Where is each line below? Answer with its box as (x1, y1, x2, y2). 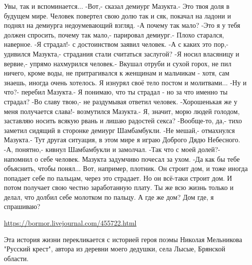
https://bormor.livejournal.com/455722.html (4, 218, 137, 228)
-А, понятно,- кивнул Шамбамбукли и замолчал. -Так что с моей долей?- (4, 144, 220, 154)
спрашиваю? (4, 201, 40, 211)
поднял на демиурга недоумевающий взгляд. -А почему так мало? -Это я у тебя (4, 20, 240, 30)
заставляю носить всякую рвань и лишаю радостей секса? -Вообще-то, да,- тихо (4, 115, 242, 126)
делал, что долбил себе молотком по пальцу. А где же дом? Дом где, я (4, 191, 214, 202)
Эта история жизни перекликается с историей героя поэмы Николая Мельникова (4, 234, 242, 244)
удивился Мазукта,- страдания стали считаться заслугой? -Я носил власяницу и (4, 48, 239, 58)
